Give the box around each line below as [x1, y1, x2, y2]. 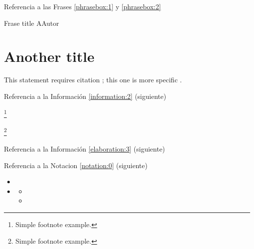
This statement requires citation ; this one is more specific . [4, 75, 182, 85]
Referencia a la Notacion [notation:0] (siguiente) [4, 160, 148, 170]
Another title [4, 46, 95, 66]
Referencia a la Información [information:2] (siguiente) [4, 91, 167, 101]
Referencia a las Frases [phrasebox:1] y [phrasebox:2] [4, 1, 161, 11]
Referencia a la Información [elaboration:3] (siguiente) [4, 144, 165, 153]
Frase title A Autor [4, 18, 59, 28]
